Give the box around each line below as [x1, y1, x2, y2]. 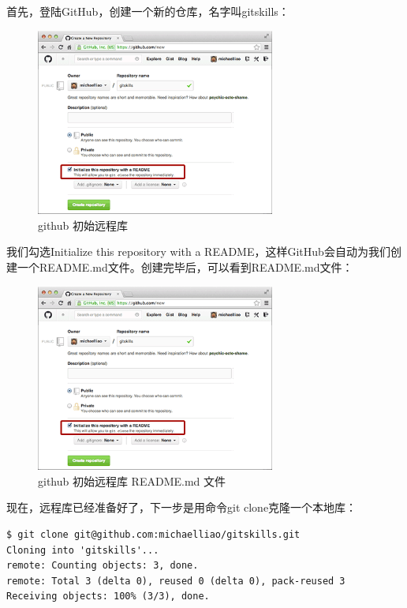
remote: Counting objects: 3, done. [6, 560, 199, 572]
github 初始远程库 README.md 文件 [38, 472, 226, 489]
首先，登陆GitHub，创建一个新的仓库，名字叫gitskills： [6, 3, 289, 19]
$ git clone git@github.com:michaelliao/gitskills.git [6, 529, 301, 541]
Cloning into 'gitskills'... [6, 544, 159, 556]
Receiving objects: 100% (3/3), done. [6, 591, 210, 602]
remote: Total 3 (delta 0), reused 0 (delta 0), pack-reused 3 [6, 575, 345, 587]
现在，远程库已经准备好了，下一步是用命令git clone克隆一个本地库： [6, 499, 357, 516]
